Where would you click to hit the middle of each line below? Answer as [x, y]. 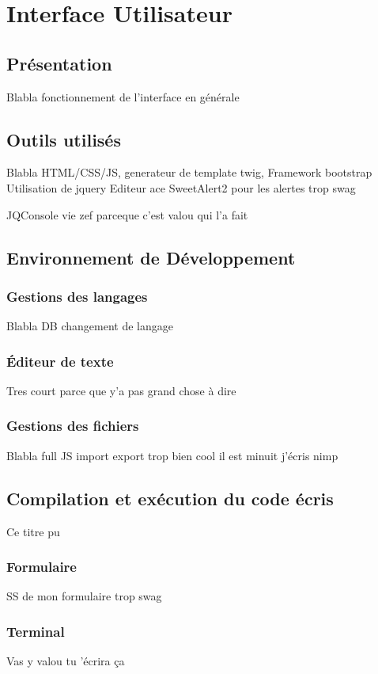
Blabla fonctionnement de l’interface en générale [123, 96]
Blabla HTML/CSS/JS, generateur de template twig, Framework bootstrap [189, 172]
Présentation [59, 63]
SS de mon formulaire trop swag [84, 596]
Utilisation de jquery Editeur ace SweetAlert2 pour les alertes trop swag [181, 187]
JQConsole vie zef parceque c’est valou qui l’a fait [127, 214]
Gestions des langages [77, 296]
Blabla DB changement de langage [90, 326]
